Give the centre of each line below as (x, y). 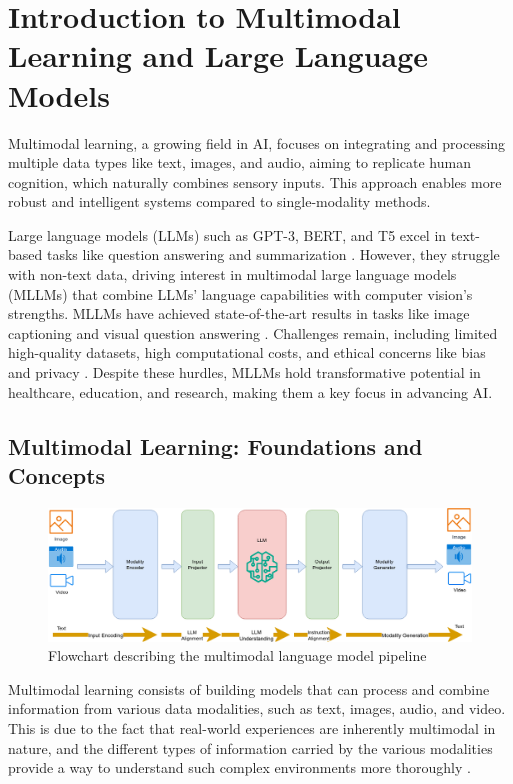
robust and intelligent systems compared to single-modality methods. (219, 201)
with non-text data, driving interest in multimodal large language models (232, 274)
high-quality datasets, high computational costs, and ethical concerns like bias (247, 352)
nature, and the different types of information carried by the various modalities (250, 747)
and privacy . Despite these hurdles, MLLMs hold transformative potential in (244, 372)
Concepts (57, 475)
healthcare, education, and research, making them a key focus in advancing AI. (250, 391)
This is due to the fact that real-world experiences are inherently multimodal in (252, 727)
